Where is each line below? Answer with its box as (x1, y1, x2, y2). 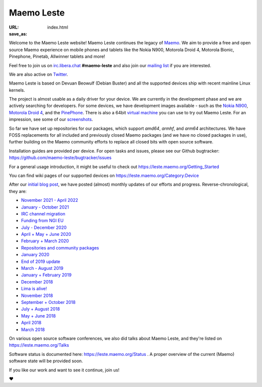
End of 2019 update (21, 258, 61, 264)
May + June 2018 (21, 313, 56, 318)
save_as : (9, 31, 28, 36)
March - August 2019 (21, 265, 64, 271)
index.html (47, 24, 68, 30)
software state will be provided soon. (9, 358, 83, 364)
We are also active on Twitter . (9, 71, 68, 77)
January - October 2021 (21, 204, 69, 210)
